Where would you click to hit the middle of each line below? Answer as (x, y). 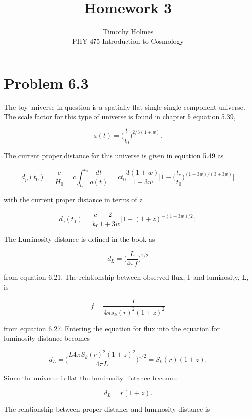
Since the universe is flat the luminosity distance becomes (91, 378)
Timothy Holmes (128, 31)
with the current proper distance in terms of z (73, 200)
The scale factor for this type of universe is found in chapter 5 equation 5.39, (120, 116)
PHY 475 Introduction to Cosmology (128, 41)
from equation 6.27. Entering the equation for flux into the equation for (112, 328)
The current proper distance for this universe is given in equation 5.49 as (114, 155)
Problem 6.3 (46, 83)
